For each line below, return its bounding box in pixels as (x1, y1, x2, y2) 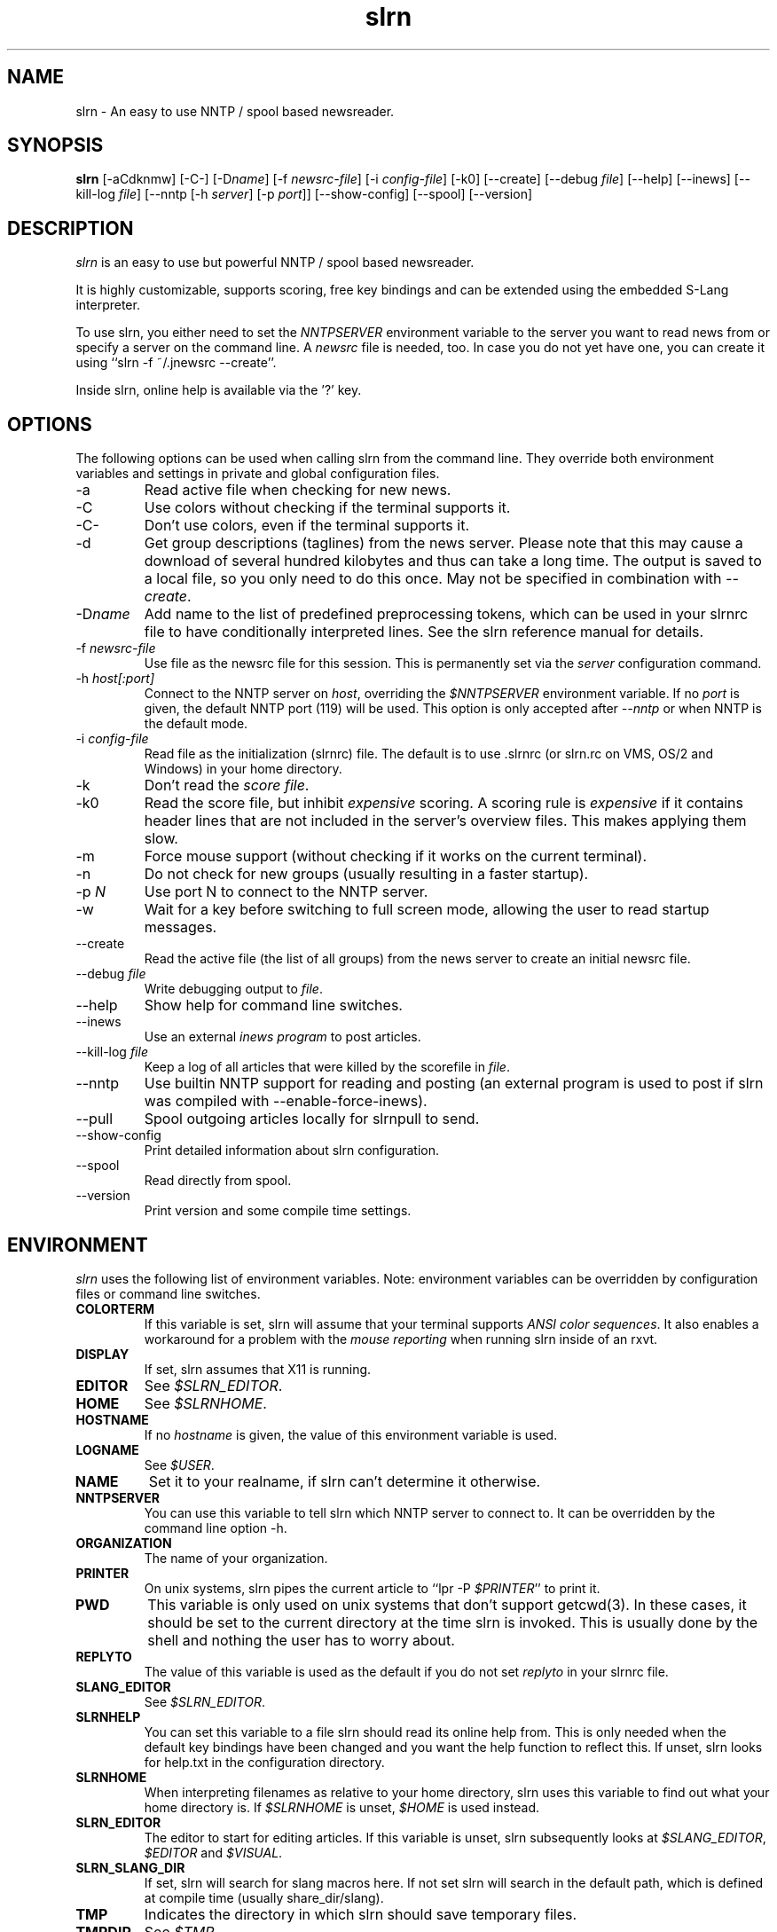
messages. (144, 918, 217, 937)
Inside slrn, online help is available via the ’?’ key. (75, 382, 362, 398)
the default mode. (144, 716, 248, 732)
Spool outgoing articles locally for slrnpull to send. (144, 1110, 480, 1128)
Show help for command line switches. (144, 996, 403, 1015)
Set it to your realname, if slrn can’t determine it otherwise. (148, 1472, 541, 1490)
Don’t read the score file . (144, 776, 310, 795)
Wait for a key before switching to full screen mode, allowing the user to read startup (144, 900, 710, 919)
